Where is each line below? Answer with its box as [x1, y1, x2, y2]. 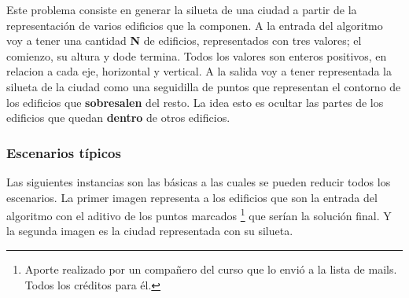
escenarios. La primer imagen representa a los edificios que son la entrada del [6, 189, 378, 205]
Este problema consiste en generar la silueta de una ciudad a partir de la [6, 2, 357, 17]
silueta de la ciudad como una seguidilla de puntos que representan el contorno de [6, 78, 401, 94]
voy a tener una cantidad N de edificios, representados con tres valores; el [6, 32, 362, 49]
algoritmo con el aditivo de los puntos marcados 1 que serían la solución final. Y [6, 205, 392, 223]
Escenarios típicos [6, 142, 121, 162]
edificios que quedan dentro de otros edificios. [6, 109, 230, 126]
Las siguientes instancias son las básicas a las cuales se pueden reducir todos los [6, 173, 391, 189]
